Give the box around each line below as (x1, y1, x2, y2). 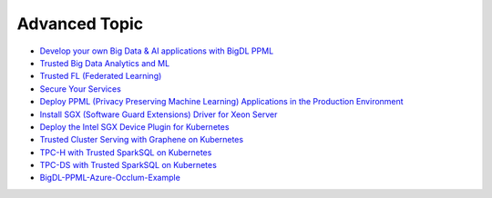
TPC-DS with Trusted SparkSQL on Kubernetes (39, 160, 218, 171)
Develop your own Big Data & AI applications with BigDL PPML (39, 45, 274, 56)
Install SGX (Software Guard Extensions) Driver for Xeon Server (39, 109, 278, 120)
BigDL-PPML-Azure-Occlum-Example (39, 173, 181, 183)
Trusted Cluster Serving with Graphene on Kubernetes (39, 134, 244, 145)
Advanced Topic (16, 14, 144, 34)
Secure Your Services (39, 83, 122, 94)
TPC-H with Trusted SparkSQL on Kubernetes (39, 146, 212, 158)
